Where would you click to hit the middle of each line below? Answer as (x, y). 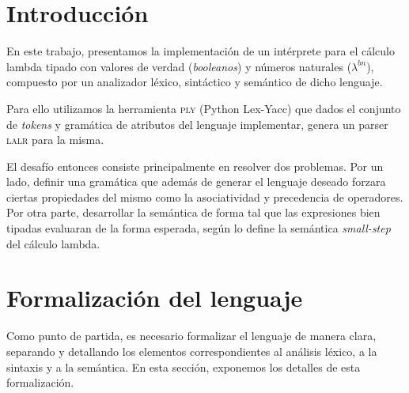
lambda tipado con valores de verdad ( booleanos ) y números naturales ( (179, 66)
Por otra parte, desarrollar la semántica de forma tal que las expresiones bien (193, 212)
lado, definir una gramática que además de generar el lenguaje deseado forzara (196, 181)
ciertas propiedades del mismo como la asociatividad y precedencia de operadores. (205, 196)
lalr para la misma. (55, 140)
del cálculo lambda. (53, 243)
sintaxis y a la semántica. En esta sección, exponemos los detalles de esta (184, 367)
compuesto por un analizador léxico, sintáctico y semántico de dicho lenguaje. (195, 82)
